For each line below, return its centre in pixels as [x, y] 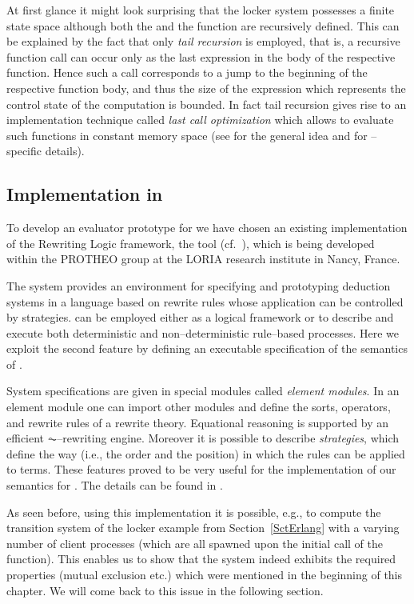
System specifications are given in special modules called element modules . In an [203, 391]
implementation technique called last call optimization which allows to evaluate [200, 120]
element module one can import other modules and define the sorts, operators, [199, 407]
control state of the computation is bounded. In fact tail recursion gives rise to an [207, 104]
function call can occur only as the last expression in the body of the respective [201, 56]
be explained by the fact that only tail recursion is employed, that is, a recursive [203, 41]
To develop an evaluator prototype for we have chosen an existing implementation [207, 228]
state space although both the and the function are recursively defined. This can [203, 25]
